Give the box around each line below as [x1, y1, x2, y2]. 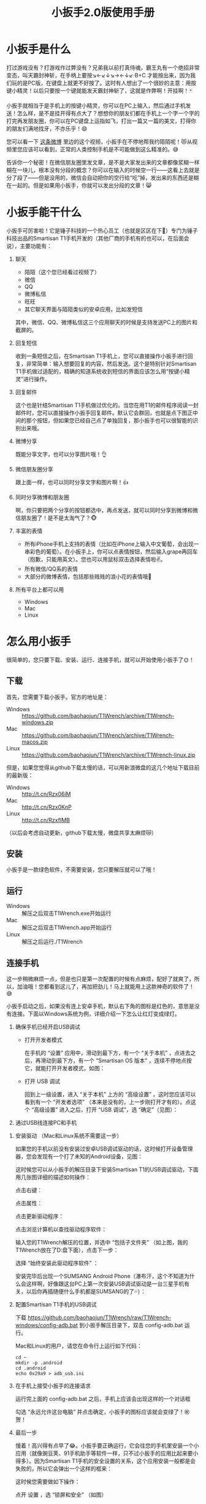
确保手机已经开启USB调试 [15, 1023, 81, 1031]
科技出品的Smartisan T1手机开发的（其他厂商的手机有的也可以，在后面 [6, 234, 184, 242]
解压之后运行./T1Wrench [21, 938, 83, 946]
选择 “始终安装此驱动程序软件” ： [15, 1259, 99, 1267]
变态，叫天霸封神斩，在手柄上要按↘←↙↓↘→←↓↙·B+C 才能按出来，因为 [6, 71, 191, 79]
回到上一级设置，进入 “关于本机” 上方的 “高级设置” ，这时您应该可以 [24, 1090, 196, 1098]
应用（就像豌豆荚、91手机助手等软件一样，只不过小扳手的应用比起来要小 [15, 1449, 199, 1457]
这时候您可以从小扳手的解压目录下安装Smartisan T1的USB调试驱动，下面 [15, 1166, 199, 1173]
